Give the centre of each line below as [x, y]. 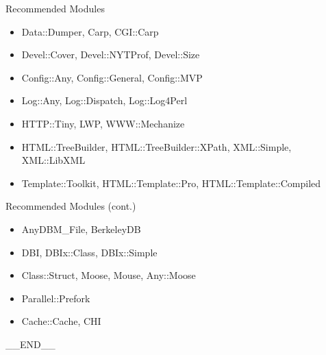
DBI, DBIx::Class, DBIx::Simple [89, 252]
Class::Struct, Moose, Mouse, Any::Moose [109, 275]
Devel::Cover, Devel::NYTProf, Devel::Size [111, 54]
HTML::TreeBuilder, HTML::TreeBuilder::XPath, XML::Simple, [156, 146]
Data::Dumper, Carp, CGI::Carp [90, 31]
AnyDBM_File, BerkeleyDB [81, 229]
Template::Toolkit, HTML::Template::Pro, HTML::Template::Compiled [171, 183]
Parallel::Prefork [56, 298]
